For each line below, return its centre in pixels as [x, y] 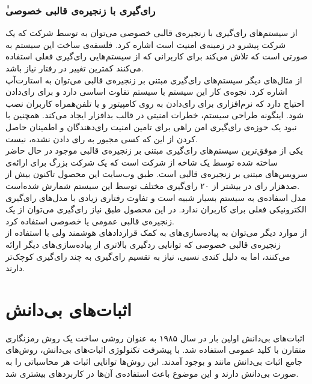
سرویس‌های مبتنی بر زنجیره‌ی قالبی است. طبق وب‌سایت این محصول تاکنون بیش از [157, 174]
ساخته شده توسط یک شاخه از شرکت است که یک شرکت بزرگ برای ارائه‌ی [142, 162]
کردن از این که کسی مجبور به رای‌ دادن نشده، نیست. [102, 138]
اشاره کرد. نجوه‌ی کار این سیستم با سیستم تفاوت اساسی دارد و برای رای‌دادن [146, 91]
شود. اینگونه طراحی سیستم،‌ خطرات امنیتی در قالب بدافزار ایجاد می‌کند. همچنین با [155, 115]
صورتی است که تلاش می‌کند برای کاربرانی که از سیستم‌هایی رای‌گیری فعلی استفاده [157, 56]
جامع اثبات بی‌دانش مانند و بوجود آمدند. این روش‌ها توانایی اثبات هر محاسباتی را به [154, 361]
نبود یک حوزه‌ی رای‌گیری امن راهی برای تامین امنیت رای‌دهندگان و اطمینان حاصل [151, 126]
